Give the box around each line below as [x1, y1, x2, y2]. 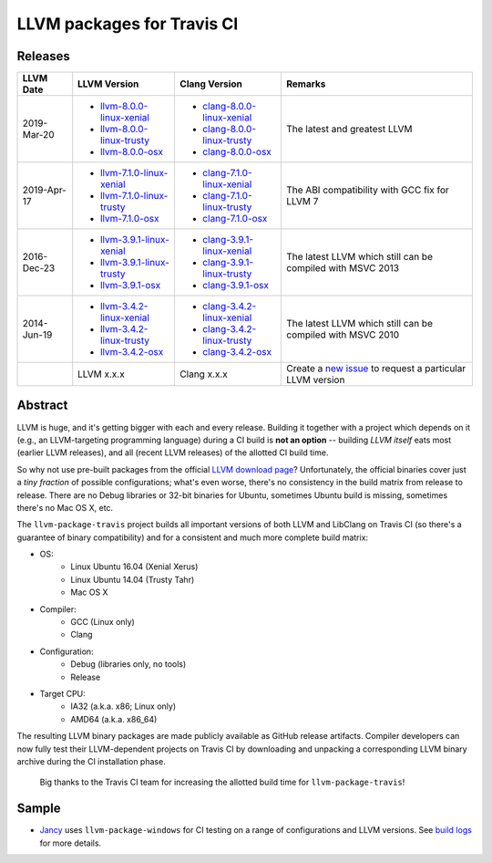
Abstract [16, 398, 68, 413]
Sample [16, 801, 61, 816]
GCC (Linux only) [70, 617, 136, 628]
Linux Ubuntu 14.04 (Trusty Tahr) [70, 574, 195, 585]
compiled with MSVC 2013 [285, 262, 400, 275]
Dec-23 [22, 262, 56, 275]
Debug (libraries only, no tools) [70, 659, 187, 670]
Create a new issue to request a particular [285, 362, 466, 375]
